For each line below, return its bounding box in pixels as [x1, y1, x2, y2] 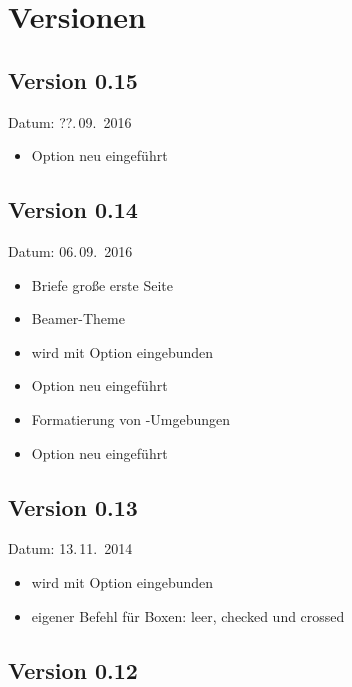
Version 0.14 [8, 194, 138, 225]
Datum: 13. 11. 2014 [8, 538, 133, 559]
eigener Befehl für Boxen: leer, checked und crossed [31, 605, 345, 626]
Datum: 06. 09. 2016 [8, 240, 133, 261]
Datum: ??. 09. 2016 [8, 111, 132, 132]
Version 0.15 [8, 64, 138, 95]
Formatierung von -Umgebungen [31, 408, 231, 429]
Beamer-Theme [31, 308, 125, 329]
